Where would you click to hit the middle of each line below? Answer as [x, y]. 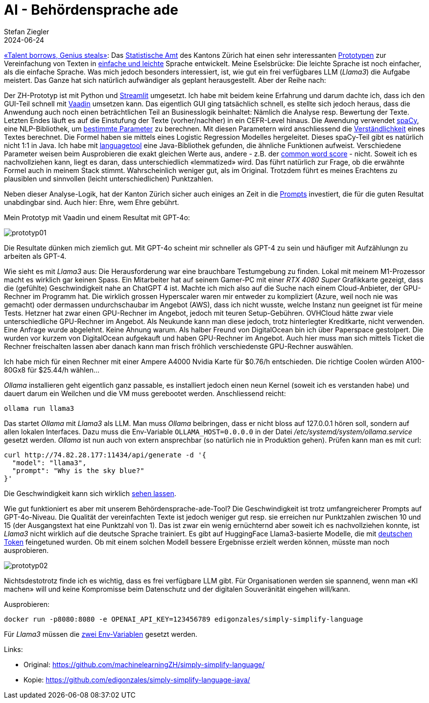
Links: [13, 649]
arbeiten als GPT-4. [35, 256]
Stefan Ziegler [27, 31]
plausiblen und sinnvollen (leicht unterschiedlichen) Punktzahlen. [109, 178]
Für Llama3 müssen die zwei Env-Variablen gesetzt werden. [101, 634]
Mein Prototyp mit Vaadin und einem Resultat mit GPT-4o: [97, 217]
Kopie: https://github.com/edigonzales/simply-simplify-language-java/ [137, 679]
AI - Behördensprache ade [91, 10]
